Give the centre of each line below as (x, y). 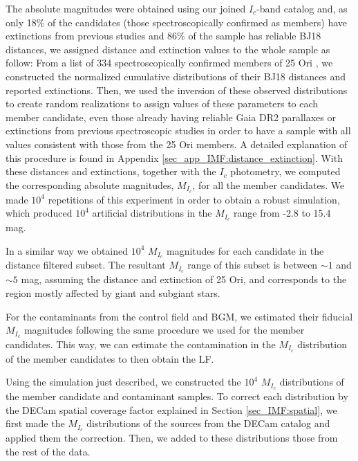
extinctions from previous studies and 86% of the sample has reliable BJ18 (163, 36)
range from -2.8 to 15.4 (282, 213)
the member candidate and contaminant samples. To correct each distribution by (177, 396)
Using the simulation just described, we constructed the (123, 382)
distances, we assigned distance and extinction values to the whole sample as (168, 49)
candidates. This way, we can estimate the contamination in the (141, 344)
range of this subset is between (253, 265)
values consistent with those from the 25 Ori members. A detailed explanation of (177, 144)
